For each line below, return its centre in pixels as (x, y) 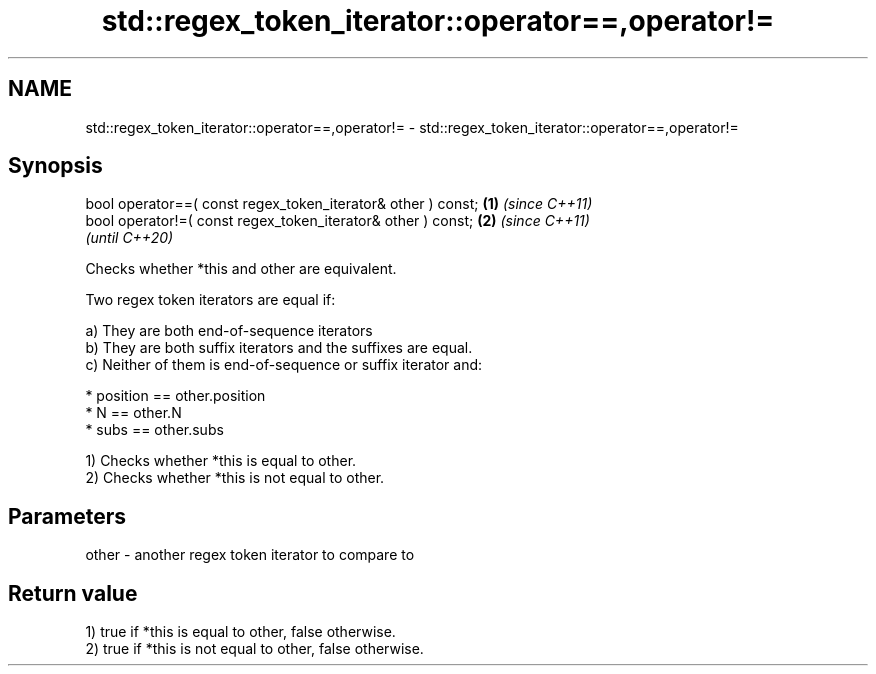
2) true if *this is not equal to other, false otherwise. (254, 649)
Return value (73, 593)
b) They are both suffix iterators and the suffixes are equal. (279, 348)
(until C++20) (129, 238)
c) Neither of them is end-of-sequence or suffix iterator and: (284, 365)
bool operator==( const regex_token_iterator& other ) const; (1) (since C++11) (339, 204)
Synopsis (55, 166)
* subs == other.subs (154, 430)
